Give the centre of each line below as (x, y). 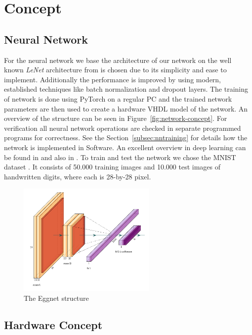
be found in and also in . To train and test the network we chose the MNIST (120, 157)
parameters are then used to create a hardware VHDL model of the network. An (126, 108)
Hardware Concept (53, 324)
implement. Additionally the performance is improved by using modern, (113, 79)
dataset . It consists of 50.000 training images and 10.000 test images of (112, 167)
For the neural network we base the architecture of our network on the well (118, 60)
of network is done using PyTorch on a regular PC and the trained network (118, 98)
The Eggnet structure (56, 298)
